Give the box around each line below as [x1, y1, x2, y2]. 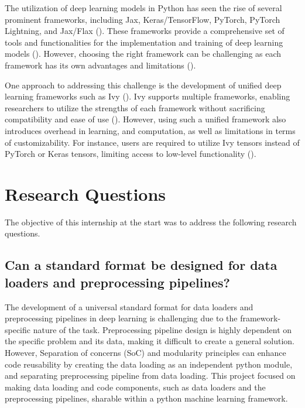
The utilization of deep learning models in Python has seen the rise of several [5, 2, 282, 13]
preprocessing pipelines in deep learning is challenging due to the [5, 312, 238, 324]
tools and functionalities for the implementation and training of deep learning [5, 36, 283, 48]
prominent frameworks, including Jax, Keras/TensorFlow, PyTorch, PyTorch [5, 13, 280, 25]
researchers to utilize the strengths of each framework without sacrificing [5, 101, 265, 114]
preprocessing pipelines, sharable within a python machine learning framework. [5, 392, 288, 404]
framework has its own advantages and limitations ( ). [5, 59, 196, 71]
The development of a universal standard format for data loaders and [5, 300, 253, 313]
